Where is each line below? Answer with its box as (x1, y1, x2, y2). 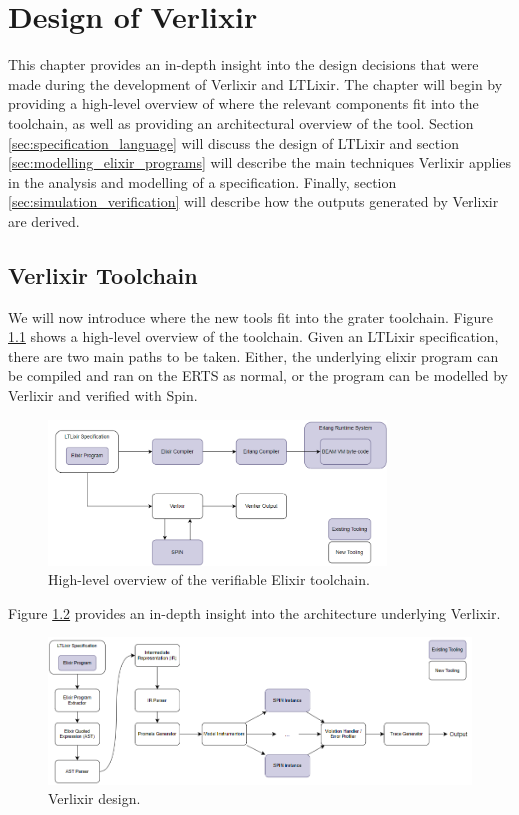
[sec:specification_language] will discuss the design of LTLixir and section (8, 132, 459, 153)
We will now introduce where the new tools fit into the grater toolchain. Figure (8, 306, 494, 327)
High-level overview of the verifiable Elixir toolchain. (48, 569, 370, 590)
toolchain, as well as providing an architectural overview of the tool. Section (8, 112, 474, 133)
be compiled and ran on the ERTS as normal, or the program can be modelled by (8, 365, 509, 386)
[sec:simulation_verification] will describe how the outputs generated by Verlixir (8, 191, 499, 212)
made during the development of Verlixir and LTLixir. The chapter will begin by (8, 73, 503, 94)
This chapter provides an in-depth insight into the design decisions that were (8, 54, 479, 75)
